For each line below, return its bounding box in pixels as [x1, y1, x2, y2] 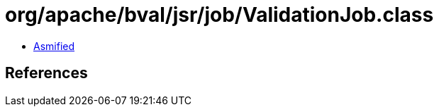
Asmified [33, 39, 75, 52]
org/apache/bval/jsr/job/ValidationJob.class [5, 3, 434, 27]
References [5, 64, 88, 82]
